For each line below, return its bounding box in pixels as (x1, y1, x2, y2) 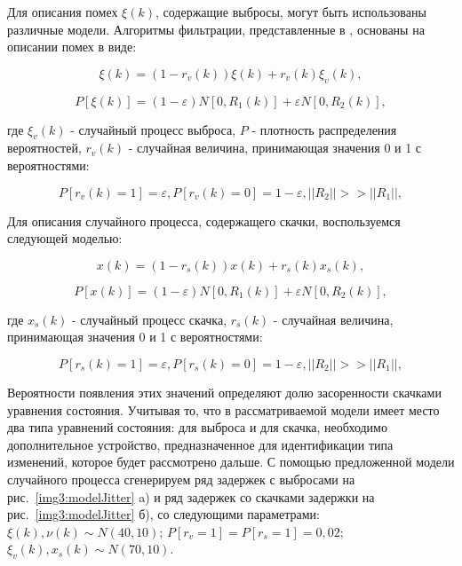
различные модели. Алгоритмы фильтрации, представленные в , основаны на (7, 20, 425, 38)
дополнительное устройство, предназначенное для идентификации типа (7, 435, 394, 453)
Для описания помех (7, 3, 118, 20)
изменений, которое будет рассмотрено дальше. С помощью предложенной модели (7, 452, 455, 471)
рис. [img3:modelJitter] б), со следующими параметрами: (7, 505, 320, 523)
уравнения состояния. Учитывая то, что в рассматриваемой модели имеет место (7, 400, 440, 419)
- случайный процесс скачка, (71, 310, 227, 328)
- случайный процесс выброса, (70, 120, 236, 138)
